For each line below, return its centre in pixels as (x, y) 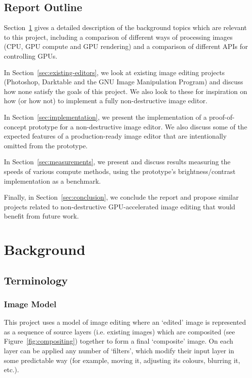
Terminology (36, 280)
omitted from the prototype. (46, 145)
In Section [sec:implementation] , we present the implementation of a (105, 117)
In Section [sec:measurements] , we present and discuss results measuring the (117, 162)
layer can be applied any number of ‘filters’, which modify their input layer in (119, 351)
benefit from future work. (41, 216)
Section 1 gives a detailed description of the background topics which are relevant (126, 27)
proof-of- (222, 117)
